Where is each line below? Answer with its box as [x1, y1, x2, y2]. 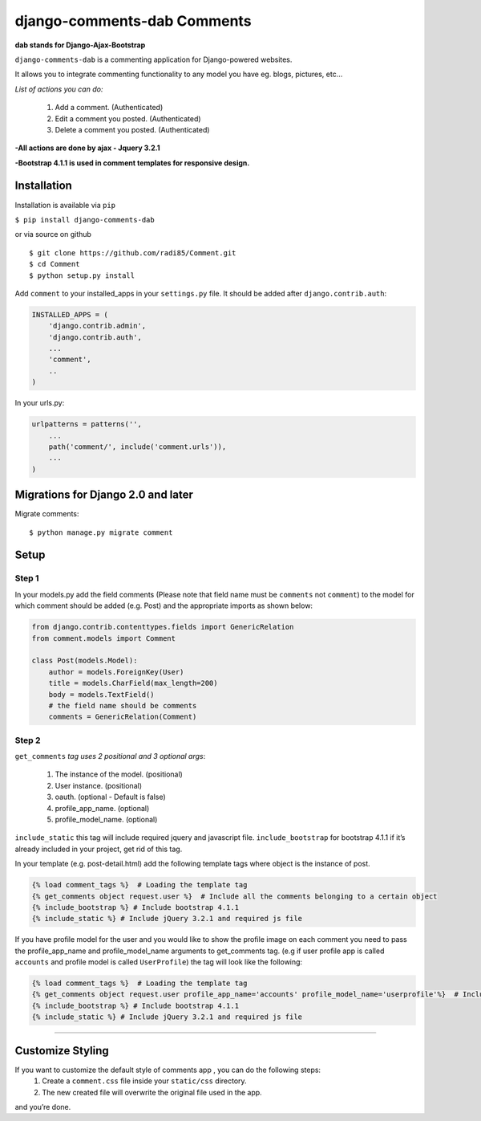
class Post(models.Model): [31, 656, 138, 666]
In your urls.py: [14, 398, 65, 408]
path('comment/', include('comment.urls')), [48, 442, 227, 451]
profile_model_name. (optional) [55, 815, 158, 825]
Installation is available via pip [14, 200, 116, 210]
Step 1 [14, 573, 39, 584]
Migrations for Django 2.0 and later [14, 488, 194, 502]
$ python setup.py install [29, 271, 135, 280]
